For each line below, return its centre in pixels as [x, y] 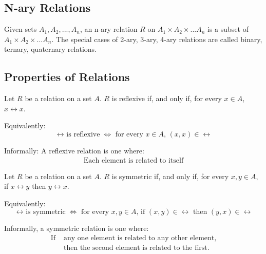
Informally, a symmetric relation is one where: [77, 228]
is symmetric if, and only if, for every [170, 176]
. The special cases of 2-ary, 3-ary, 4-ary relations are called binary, [157, 39]
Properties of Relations [67, 77]
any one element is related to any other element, [140, 238]
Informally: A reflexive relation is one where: [74, 150]
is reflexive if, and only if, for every [167, 98]
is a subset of [228, 29]
